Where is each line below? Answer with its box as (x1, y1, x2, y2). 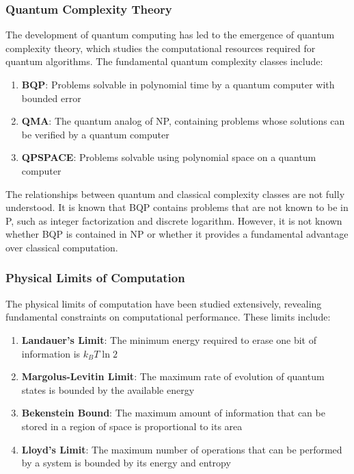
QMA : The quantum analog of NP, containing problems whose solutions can (21, 114, 345, 128)
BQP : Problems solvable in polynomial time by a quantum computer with (21, 77, 335, 91)
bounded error (21, 90, 81, 105)
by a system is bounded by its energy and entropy (21, 456, 231, 470)
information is (21, 346, 81, 360)
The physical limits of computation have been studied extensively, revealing (5, 296, 322, 310)
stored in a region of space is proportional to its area (21, 419, 243, 433)
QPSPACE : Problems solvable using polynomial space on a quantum (21, 150, 316, 164)
